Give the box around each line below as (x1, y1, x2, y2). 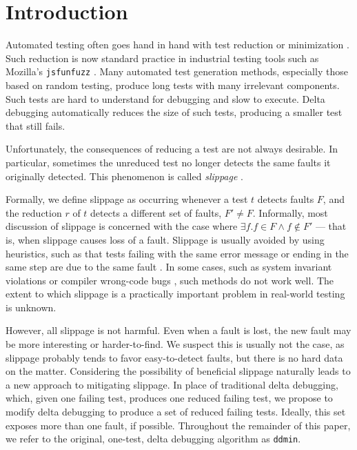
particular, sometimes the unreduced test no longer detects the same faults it (6, 155, 331, 169)
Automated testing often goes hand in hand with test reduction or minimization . (6, 37, 349, 52)
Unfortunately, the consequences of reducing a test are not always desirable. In (6, 141, 338, 156)
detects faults (257, 192, 314, 206)
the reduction (6, 205, 62, 219)
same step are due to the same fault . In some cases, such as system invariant (6, 260, 332, 274)
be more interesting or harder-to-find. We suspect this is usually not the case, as (6, 337, 345, 351)
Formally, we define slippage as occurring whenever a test (6, 192, 248, 206)
